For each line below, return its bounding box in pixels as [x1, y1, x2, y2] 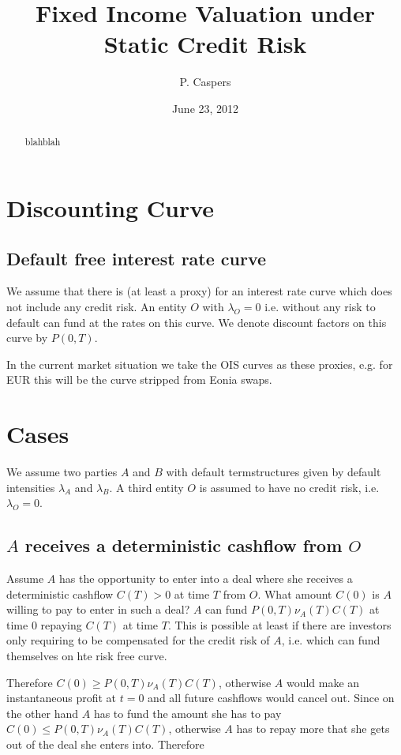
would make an [286, 674, 360, 690]
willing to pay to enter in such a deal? [6, 601, 190, 618]
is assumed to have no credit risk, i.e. [199, 479, 380, 495]
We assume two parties [6, 464, 118, 480]
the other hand [6, 704, 79, 721]
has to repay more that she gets [236, 720, 390, 737]
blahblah [24, 135, 61, 148]
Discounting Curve [6, 191, 215, 223]
